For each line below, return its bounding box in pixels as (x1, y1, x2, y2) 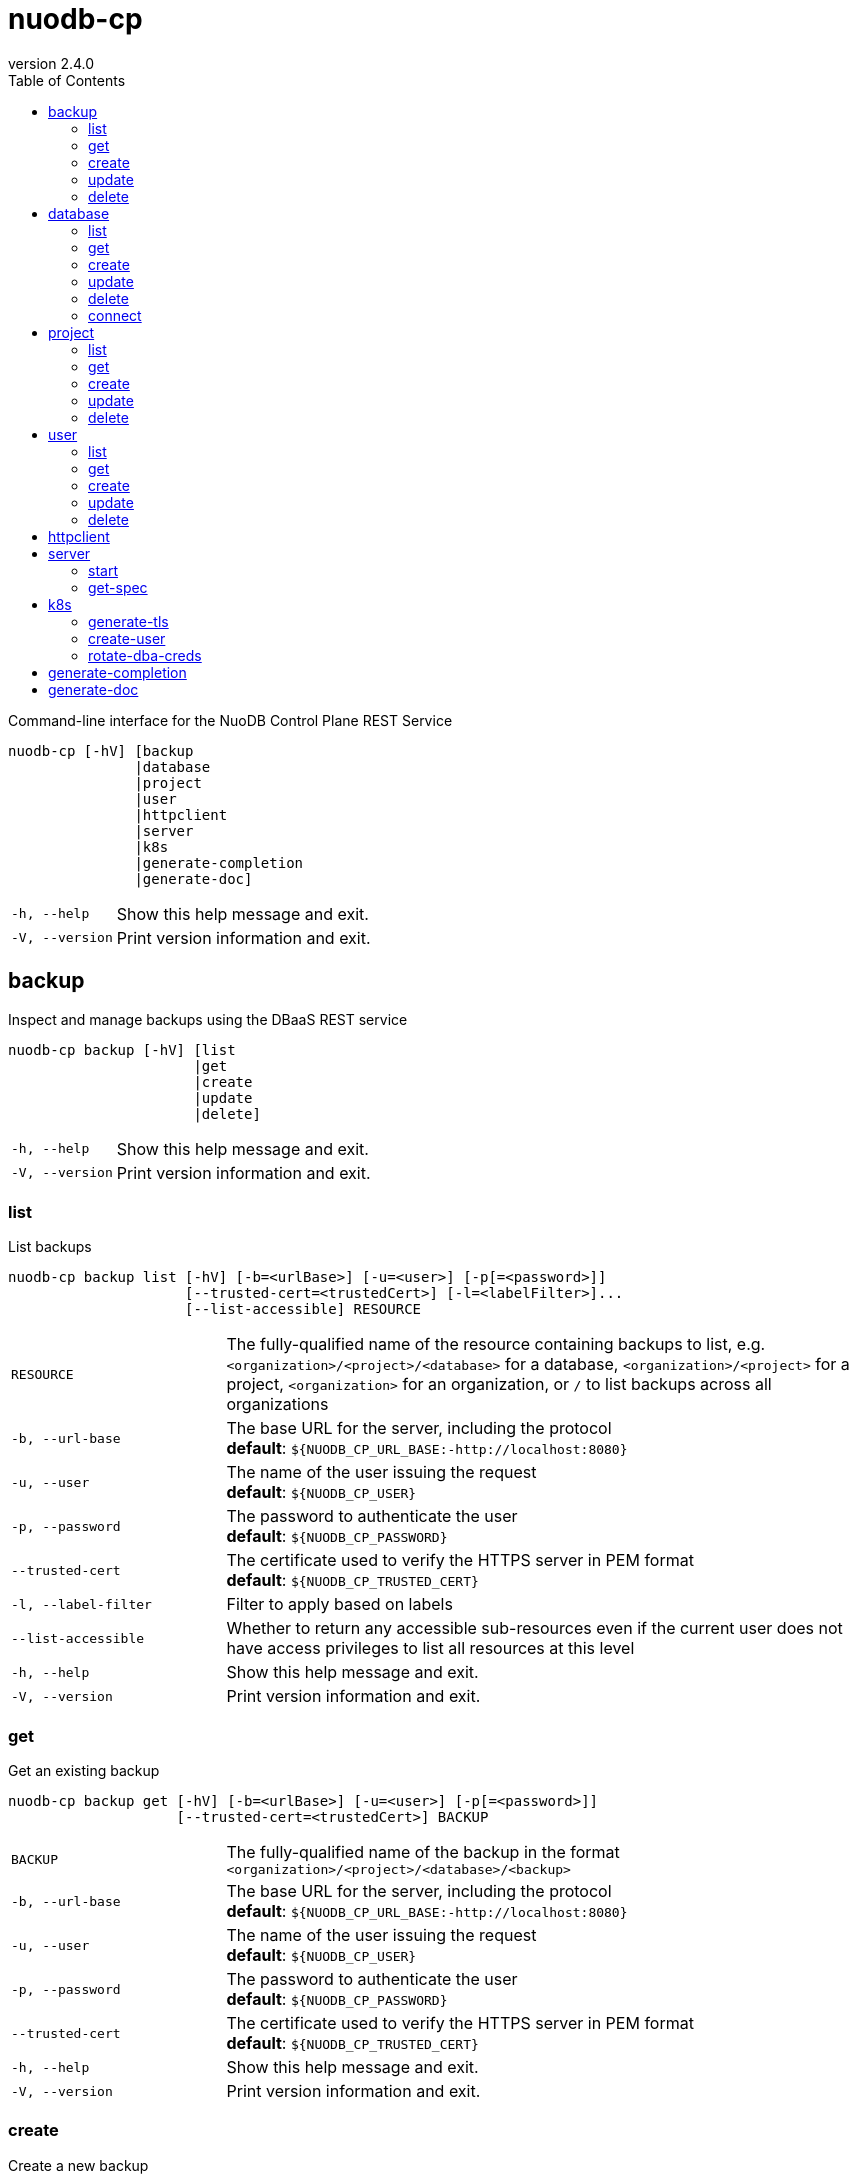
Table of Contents (8, 71, 126, 89)
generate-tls (88, 612, 169, 630)
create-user (88, 629, 166, 647)
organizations (226, 1394, 329, 1415)
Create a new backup (8, 2156, 149, 2174)
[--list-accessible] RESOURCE (185, 1301, 422, 1318)
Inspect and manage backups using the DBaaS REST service (8, 1010, 408, 1028)
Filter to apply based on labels (226, 1594, 453, 1615)
